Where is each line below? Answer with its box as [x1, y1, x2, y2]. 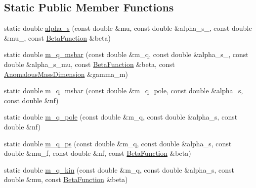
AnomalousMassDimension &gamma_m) [4, 68, 128, 79]
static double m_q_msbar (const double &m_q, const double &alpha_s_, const [4, 49, 249, 60]
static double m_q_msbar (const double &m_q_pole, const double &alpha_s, [4, 85, 243, 96]
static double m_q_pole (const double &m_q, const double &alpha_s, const [4, 112, 238, 122]
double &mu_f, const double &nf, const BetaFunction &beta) [4, 148, 191, 158]
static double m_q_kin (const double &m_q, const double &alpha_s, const [4, 164, 234, 175]
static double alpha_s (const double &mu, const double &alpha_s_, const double [4, 23, 252, 33]
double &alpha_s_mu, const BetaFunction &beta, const [4, 59, 175, 69]
